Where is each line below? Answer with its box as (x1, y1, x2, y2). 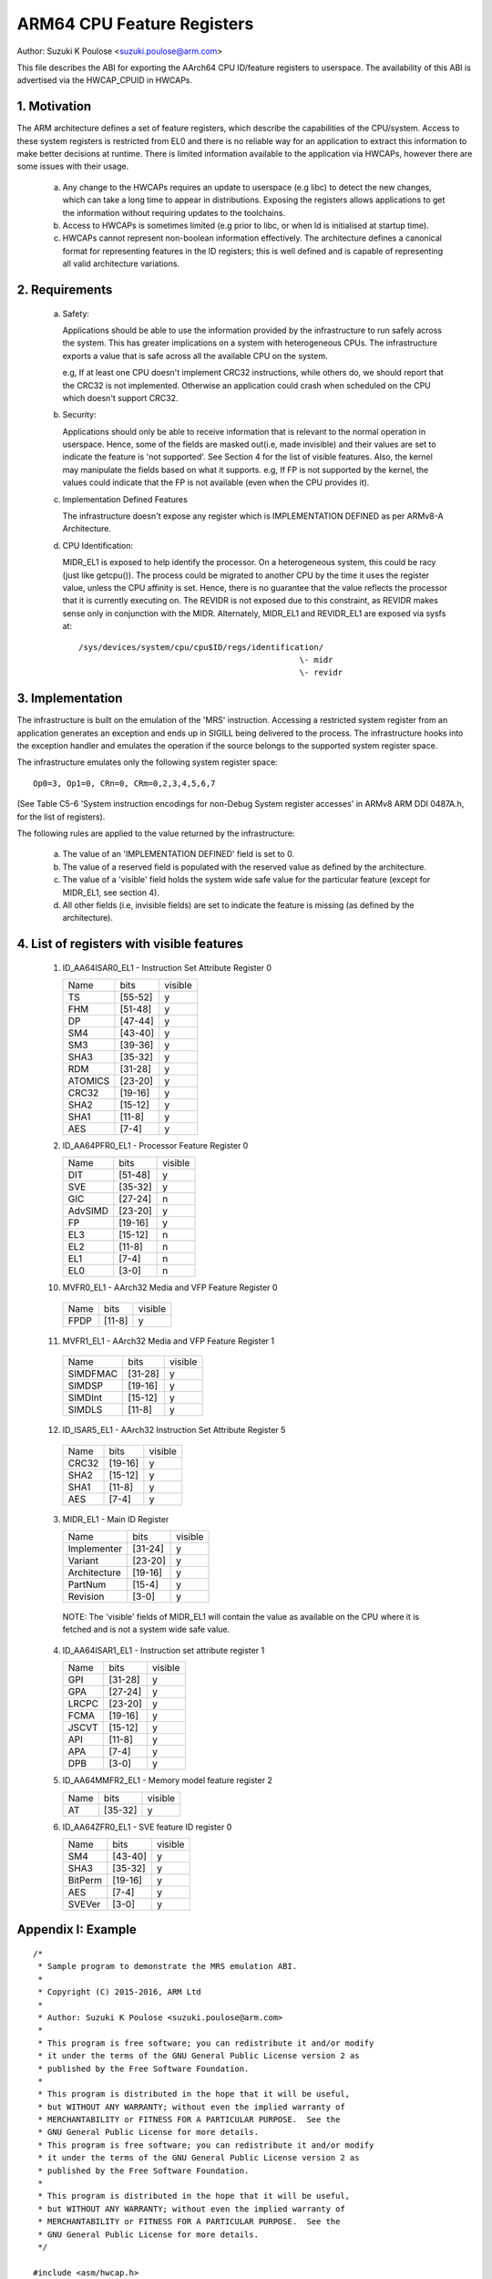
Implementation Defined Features (62, 493, 189, 505)
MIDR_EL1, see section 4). (62, 887, 159, 898)
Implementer (67, 1542, 123, 1555)
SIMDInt (67, 1391, 103, 1404)
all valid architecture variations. (62, 258, 180, 269)
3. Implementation (16, 691, 123, 706)
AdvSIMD (67, 1204, 109, 1217)
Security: (62, 409, 97, 420)
